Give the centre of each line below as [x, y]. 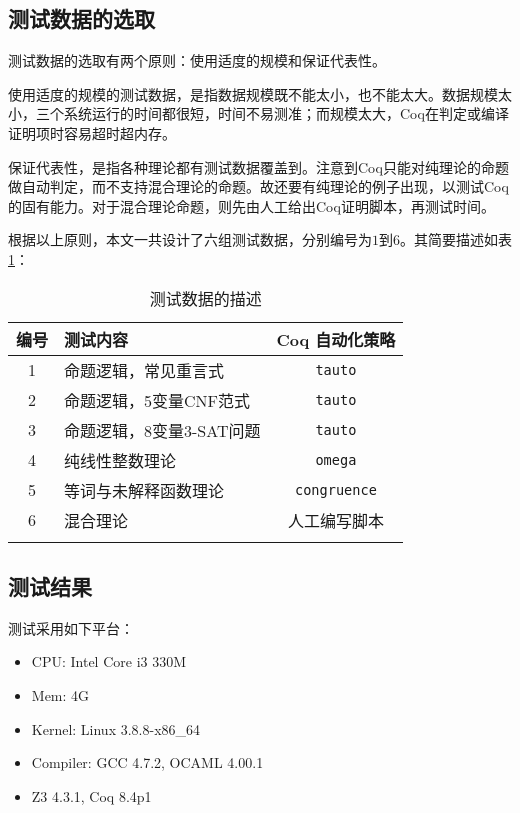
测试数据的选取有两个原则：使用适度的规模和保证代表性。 [197, 60]
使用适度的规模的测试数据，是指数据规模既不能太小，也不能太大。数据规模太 [260, 93]
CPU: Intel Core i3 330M [109, 661]
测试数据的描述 [205, 298]
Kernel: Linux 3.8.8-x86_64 [116, 728]
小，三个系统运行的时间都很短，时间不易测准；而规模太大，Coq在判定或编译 [258, 113]
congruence [335, 489]
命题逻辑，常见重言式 [144, 370]
